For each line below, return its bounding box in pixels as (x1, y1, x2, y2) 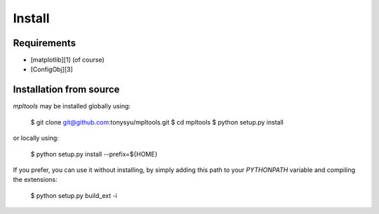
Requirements (13, 37, 77, 49)
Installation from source (13, 84, 120, 96)
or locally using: (13, 134, 59, 143)
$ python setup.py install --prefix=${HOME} (30, 150, 158, 158)
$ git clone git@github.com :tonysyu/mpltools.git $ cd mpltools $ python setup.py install (30, 117, 284, 126)
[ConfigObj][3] (30, 65, 73, 73)
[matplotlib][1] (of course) (30, 56, 105, 64)
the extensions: (13, 176, 58, 184)
